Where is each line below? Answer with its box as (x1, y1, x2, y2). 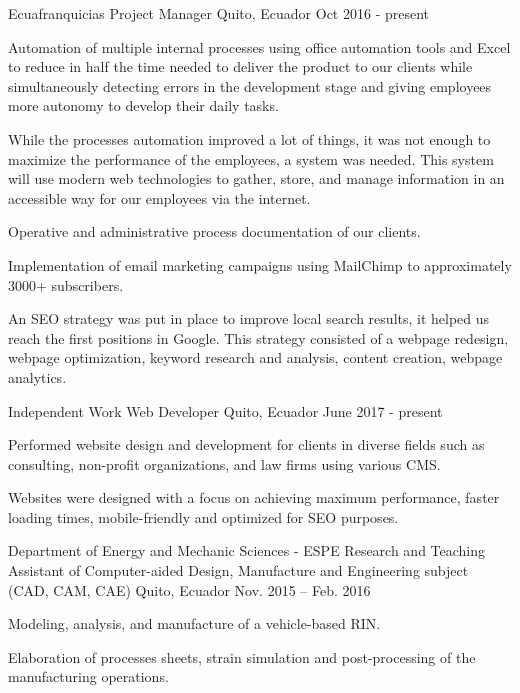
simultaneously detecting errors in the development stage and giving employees (8, 75, 492, 96)
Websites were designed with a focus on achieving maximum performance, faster (8, 487, 500, 508)
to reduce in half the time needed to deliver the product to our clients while (8, 56, 473, 77)
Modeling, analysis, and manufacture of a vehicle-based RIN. (8, 613, 381, 634)
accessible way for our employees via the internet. (8, 187, 311, 208)
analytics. (8, 366, 67, 387)
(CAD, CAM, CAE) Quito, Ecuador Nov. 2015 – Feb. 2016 (8, 579, 371, 600)
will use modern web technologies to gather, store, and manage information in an (8, 168, 505, 189)
